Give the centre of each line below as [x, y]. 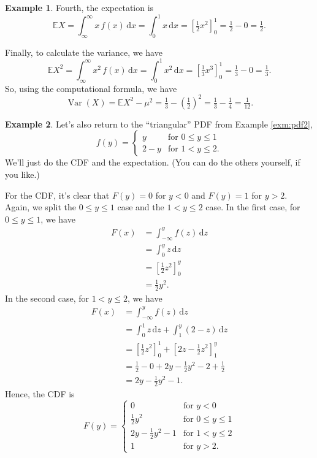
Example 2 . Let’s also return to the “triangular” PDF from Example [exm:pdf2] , [159, 124]
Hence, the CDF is [40, 394]
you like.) [22, 174]
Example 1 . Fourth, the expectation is [79, 7]
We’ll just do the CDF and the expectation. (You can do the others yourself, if [153, 162]
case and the [141, 207]
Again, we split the [40, 207]
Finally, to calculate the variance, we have [84, 52]
